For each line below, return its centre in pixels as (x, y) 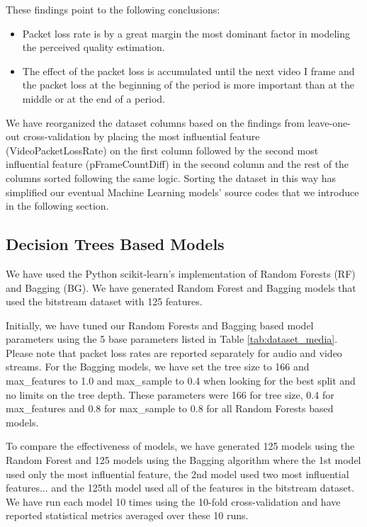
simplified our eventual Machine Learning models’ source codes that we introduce (182, 192)
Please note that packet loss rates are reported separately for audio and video (174, 352)
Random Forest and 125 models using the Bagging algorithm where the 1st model (183, 460)
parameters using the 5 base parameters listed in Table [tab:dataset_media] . (172, 339)
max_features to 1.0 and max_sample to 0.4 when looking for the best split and (181, 381)
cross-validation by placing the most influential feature (141, 136)
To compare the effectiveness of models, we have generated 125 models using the (180, 446)
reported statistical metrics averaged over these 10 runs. (127, 515)
